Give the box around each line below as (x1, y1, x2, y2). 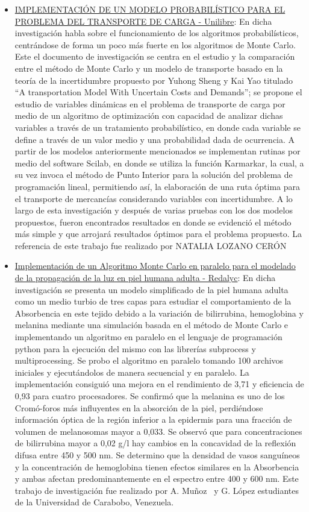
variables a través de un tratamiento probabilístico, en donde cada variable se (14, 121, 301, 133)
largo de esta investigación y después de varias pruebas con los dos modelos (14, 204, 293, 216)
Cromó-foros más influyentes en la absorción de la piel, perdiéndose (14, 401, 263, 414)
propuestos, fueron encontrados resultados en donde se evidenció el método (14, 215, 292, 228)
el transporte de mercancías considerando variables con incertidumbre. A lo (14, 192, 293, 204)
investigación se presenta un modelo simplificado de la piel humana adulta (14, 283, 289, 296)
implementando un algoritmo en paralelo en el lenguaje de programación (14, 330, 282, 343)
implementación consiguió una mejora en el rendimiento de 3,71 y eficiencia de (14, 378, 304, 390)
